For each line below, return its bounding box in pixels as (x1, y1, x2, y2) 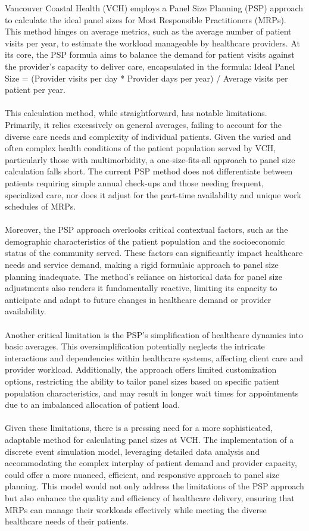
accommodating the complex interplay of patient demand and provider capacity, (5, 457, 297, 469)
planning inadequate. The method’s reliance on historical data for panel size (5, 270, 282, 282)
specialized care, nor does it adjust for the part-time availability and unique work (5, 188, 301, 201)
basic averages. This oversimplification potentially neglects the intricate (5, 340, 265, 352)
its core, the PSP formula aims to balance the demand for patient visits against (5, 48, 295, 61)
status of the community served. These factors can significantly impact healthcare (5, 246, 303, 259)
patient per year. (5, 83, 65, 96)
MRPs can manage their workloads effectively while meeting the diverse (5, 503, 267, 516)
